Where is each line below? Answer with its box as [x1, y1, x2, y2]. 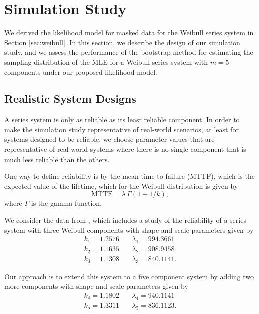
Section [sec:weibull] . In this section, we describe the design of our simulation [4, 37, 240, 47]
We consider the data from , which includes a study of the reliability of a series [4, 215, 246, 225]
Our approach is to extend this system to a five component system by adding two [4, 271, 254, 281]
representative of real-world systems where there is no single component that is [4, 144, 246, 154]
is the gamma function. [31, 198, 102, 208]
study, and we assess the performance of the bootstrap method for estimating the [4, 47, 253, 57]
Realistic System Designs [4, 91, 136, 106]
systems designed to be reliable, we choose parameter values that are [4, 134, 215, 144]
